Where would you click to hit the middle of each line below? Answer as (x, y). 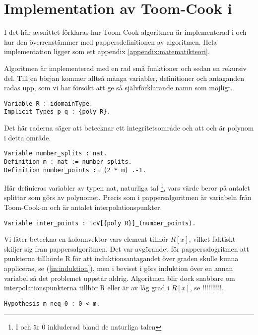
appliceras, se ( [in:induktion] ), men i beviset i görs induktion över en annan (119, 268)
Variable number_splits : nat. (56, 154)
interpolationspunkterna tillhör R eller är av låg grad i (87, 288)
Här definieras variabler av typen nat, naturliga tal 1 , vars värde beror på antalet (127, 187)
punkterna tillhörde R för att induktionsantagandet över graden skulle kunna (121, 258)
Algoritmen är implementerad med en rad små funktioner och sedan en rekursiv (125, 68)
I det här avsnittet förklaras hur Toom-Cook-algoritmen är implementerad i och (125, 32)
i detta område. (28, 137)
